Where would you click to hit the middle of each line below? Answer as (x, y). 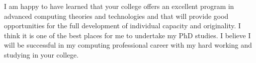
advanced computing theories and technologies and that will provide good (116, 16)
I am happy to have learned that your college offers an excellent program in (119, 6)
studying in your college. (41, 54)
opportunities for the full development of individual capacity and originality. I (123, 26)
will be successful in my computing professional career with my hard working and (128, 45)
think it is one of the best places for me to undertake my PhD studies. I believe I (128, 35)
